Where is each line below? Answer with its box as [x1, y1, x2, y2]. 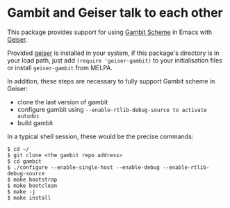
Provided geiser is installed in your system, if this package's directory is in [7, 49, 220, 57]
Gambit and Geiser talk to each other [7, 5, 224, 21]
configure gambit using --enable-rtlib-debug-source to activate [17, 105, 207, 113]
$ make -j [7, 188, 36, 195]
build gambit [17, 118, 54, 127]
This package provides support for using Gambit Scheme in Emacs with [7, 28, 213, 36]
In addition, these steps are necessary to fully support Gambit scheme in [7, 77, 215, 85]
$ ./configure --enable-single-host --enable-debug [7, 163, 160, 171]
